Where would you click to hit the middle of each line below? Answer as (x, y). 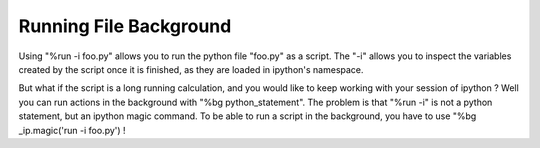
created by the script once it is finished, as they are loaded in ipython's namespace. (191, 69)
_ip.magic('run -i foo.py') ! (72, 130)
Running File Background (125, 26)
